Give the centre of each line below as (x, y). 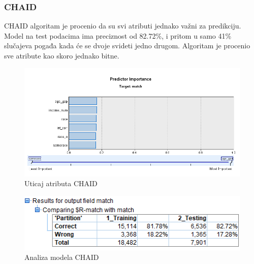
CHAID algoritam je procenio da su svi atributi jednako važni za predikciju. (123, 26)
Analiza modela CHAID (62, 257)
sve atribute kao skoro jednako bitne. (62, 55)
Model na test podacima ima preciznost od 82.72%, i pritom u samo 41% (118, 35)
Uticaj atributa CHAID (61, 183)
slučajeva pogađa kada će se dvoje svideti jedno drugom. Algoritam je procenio (127, 46)
